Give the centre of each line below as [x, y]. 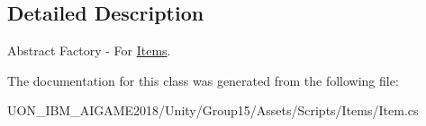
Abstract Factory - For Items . [89, 50]
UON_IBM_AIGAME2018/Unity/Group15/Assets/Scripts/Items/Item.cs [213, 110]
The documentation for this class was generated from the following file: [203, 80]
